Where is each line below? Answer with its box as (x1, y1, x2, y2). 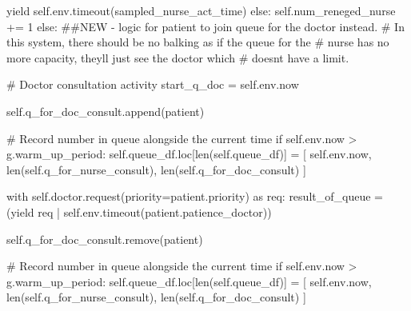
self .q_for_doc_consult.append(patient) (6, 102, 205, 119)
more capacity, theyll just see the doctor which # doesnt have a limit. (6, 49, 349, 66)
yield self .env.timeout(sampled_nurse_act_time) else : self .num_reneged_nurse (6, 2, 396, 18)
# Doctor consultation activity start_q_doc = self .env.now (6, 76, 299, 93)
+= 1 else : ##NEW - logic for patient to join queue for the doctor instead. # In (6, 18, 405, 34)
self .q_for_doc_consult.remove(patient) (6, 230, 203, 247)
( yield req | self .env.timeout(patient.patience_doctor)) (6, 203, 272, 220)
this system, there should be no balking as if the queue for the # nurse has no (6, 34, 389, 50)
